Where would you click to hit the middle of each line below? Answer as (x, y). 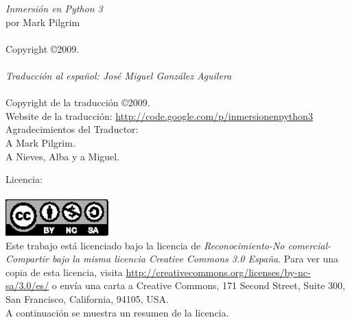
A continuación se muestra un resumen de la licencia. (117, 312)
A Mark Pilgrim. (40, 142)
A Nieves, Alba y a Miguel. (63, 156)
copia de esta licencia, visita (64, 272)
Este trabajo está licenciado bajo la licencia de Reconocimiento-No (145, 245)
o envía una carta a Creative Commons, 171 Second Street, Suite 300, (198, 285)
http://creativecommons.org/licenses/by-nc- (218, 272)
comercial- (309, 245)
